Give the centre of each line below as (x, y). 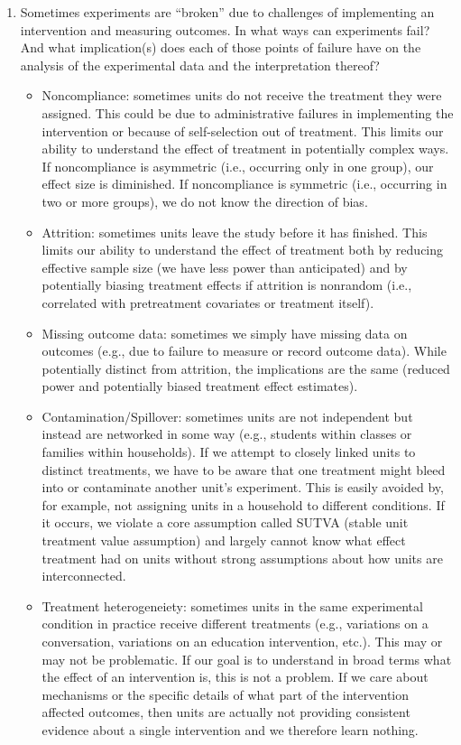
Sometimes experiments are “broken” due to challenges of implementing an (227, 12)
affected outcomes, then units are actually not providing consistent (226, 712)
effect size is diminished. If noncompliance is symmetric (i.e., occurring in (244, 184)
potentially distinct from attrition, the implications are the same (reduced (246, 368)
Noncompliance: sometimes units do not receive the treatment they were (242, 95)
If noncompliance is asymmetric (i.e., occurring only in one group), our (238, 166)
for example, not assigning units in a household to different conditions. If (243, 504)
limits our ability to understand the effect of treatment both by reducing (243, 250)
